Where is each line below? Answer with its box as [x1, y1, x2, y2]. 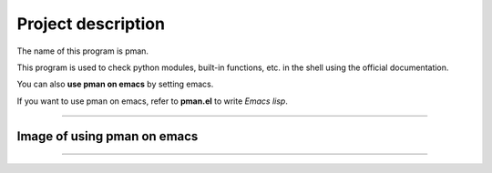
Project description [16, 14, 166, 34]
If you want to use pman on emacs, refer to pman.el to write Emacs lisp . [16, 96, 289, 107]
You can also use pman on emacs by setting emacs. [16, 78, 214, 90]
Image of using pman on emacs [16, 128, 199, 144]
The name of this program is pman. [16, 46, 149, 56]
